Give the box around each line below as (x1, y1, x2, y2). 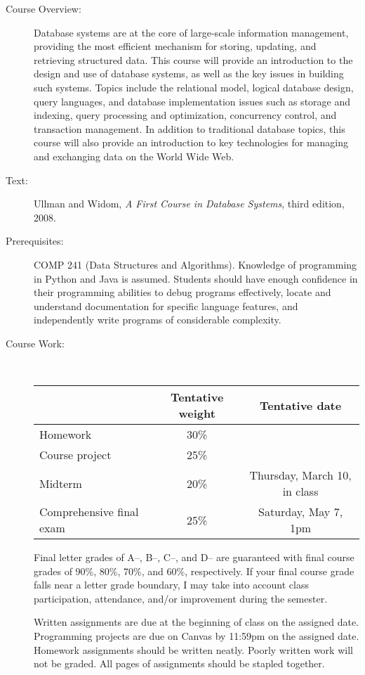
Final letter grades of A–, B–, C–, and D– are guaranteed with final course (34, 550, 354, 565)
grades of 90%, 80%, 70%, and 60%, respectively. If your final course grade (34, 563, 354, 578)
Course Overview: (6, 1, 81, 15)
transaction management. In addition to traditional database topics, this (34, 121, 345, 136)
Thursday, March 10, (249, 467, 352, 484)
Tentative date (259, 397, 342, 413)
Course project (39, 446, 112, 463)
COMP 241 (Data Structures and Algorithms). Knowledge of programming (34, 257, 357, 271)
